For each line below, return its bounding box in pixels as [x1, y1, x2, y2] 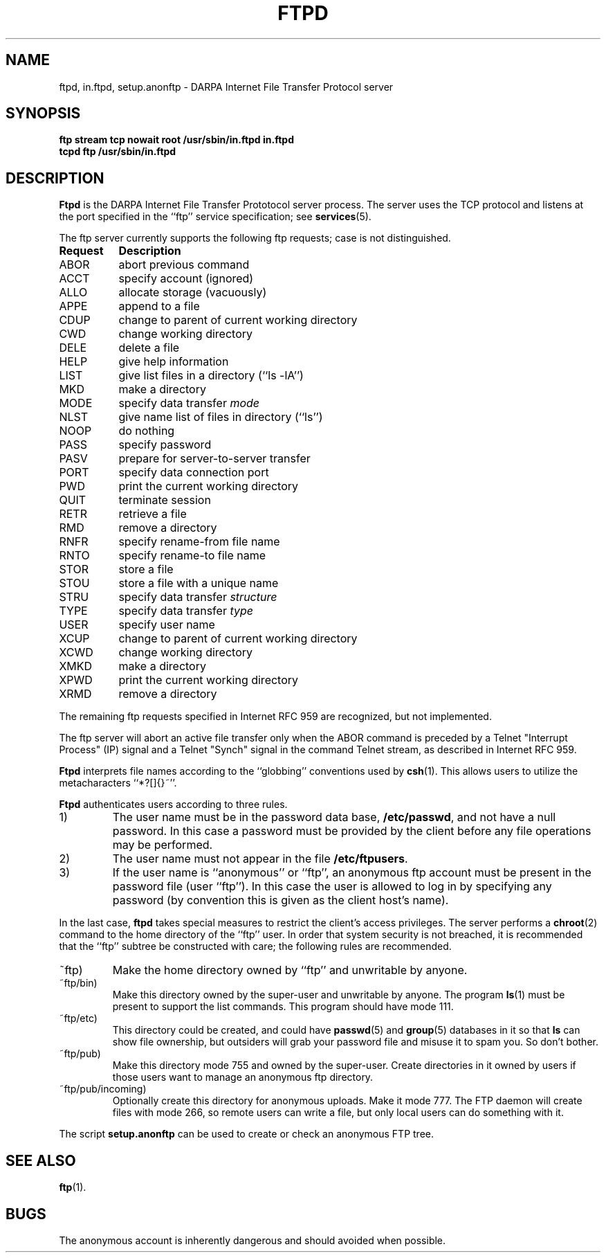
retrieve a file [118, 507, 187, 521]
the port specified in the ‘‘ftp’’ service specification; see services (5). [59, 210, 371, 223]
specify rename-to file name [118, 548, 266, 563]
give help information [118, 354, 229, 369]
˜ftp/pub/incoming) [59, 1083, 147, 1095]
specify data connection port [118, 465, 269, 480]
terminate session [118, 493, 211, 507]
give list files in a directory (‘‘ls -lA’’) [118, 368, 304, 383]
